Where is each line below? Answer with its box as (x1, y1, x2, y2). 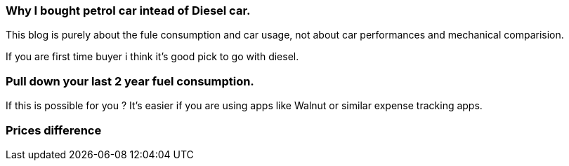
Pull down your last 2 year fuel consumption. (6, 74, 254, 88)
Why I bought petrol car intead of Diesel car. (6, 4, 251, 18)
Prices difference (6, 123, 102, 137)
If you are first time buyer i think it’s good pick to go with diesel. (6, 50, 299, 63)
